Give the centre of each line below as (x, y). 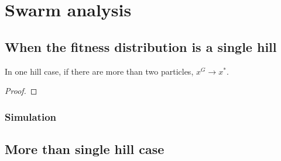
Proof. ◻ (21, 91)
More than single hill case (85, 149)
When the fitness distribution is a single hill (141, 46)
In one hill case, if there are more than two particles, (99, 71)
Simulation (31, 116)
